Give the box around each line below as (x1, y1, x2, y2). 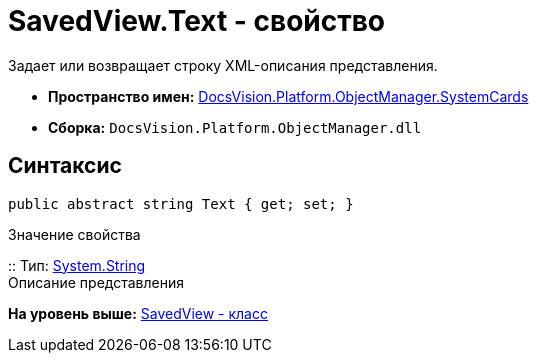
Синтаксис (8, 153, 122, 179)
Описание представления (8, 273, 184, 291)
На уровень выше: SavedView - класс (8, 304, 268, 322)
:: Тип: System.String (8, 256, 146, 274)
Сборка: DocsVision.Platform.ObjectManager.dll (48, 118, 422, 136)
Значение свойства (8, 225, 141, 243)
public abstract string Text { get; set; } (8, 195, 354, 212)
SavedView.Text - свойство (8, 4, 386, 38)
